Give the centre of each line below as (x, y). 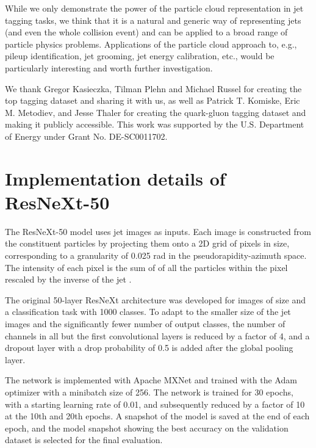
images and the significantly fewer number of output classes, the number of (145, 323)
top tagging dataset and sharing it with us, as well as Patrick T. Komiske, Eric (153, 100)
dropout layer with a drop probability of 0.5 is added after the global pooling (149, 348)
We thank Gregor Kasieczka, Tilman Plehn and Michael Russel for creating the (153, 88)
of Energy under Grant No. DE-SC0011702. (86, 136)
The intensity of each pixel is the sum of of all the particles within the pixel (146, 267)
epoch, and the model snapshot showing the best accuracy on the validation (147, 428)
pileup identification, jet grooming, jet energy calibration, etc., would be (140, 56)
